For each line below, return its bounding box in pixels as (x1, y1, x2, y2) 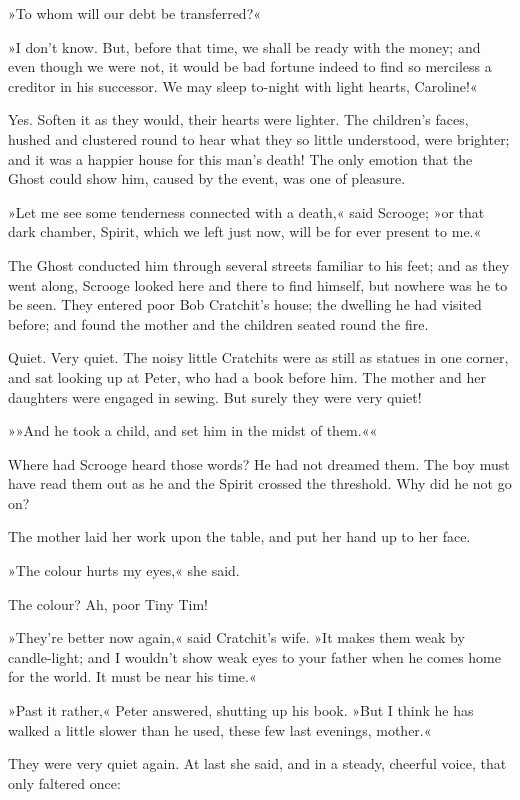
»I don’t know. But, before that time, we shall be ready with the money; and (8, 36, 481, 57)
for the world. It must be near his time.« (8, 666, 257, 687)
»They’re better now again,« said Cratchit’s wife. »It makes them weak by (8, 627, 465, 648)
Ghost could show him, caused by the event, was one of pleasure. (8, 168, 406, 189)
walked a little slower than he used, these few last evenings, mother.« (8, 719, 432, 740)
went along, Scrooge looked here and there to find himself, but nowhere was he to (8, 274, 508, 295)
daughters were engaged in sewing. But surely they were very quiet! (8, 386, 422, 407)
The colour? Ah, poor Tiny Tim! (8, 593, 208, 614)
